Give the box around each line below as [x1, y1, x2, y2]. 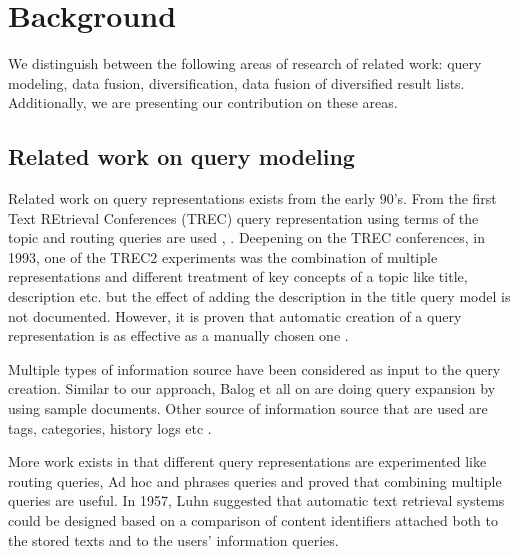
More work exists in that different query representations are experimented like [8, 451, 487, 472]
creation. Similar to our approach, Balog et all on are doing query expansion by [8, 378, 496, 399]
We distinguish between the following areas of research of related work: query [8, 53, 482, 74]
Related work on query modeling [8, 141, 355, 172]
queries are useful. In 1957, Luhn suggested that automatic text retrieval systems [8, 490, 505, 511]
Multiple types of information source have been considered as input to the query [8, 358, 501, 379]
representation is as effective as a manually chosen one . [8, 325, 349, 346]
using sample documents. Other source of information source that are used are [8, 398, 488, 419]
